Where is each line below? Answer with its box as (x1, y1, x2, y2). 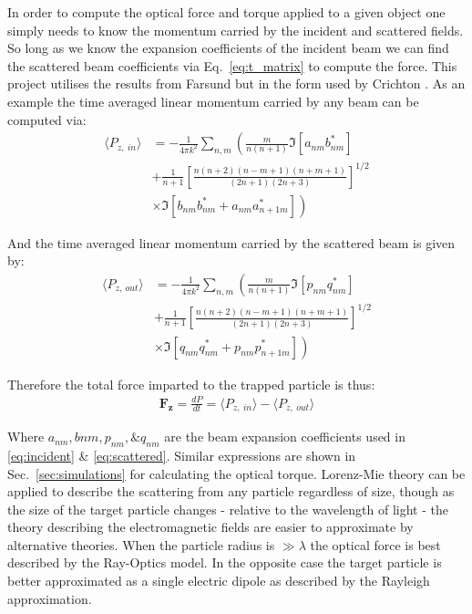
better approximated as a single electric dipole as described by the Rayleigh (7, 571, 430, 590)
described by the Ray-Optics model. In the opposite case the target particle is (7, 553, 442, 572)
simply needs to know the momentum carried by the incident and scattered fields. (7, 20, 464, 39)
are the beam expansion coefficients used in (164, 427, 405, 446)
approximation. (7, 588, 92, 608)
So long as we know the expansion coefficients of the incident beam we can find (7, 38, 449, 57)
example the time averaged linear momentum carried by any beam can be (7, 91, 419, 110)
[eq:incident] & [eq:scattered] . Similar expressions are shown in (7, 445, 356, 464)
